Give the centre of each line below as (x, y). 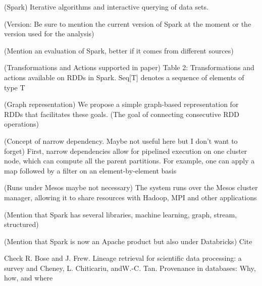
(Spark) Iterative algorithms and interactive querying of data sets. (106, 7)
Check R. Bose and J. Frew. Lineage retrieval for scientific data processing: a (123, 258)
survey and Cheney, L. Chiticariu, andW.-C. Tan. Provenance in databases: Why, (130, 268)
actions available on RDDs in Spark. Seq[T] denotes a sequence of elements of (124, 77)
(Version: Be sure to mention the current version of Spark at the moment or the (128, 23)
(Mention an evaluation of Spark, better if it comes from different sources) (119, 50)
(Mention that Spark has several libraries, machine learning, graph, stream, (121, 214)
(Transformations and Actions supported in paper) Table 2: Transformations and (129, 67)
